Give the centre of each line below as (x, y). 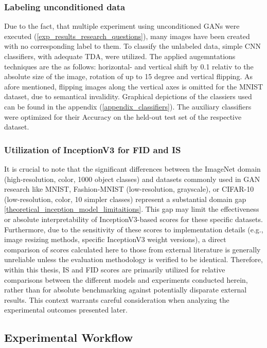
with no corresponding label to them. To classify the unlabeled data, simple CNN (132, 46)
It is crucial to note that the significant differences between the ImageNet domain (132, 168)
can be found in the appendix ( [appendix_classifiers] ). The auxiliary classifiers (128, 106)
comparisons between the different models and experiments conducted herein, (126, 279)
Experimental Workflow (69, 337)
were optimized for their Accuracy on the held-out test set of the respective (123, 116)
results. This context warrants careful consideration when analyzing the (117, 299)
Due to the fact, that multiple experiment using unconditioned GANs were (122, 26)
